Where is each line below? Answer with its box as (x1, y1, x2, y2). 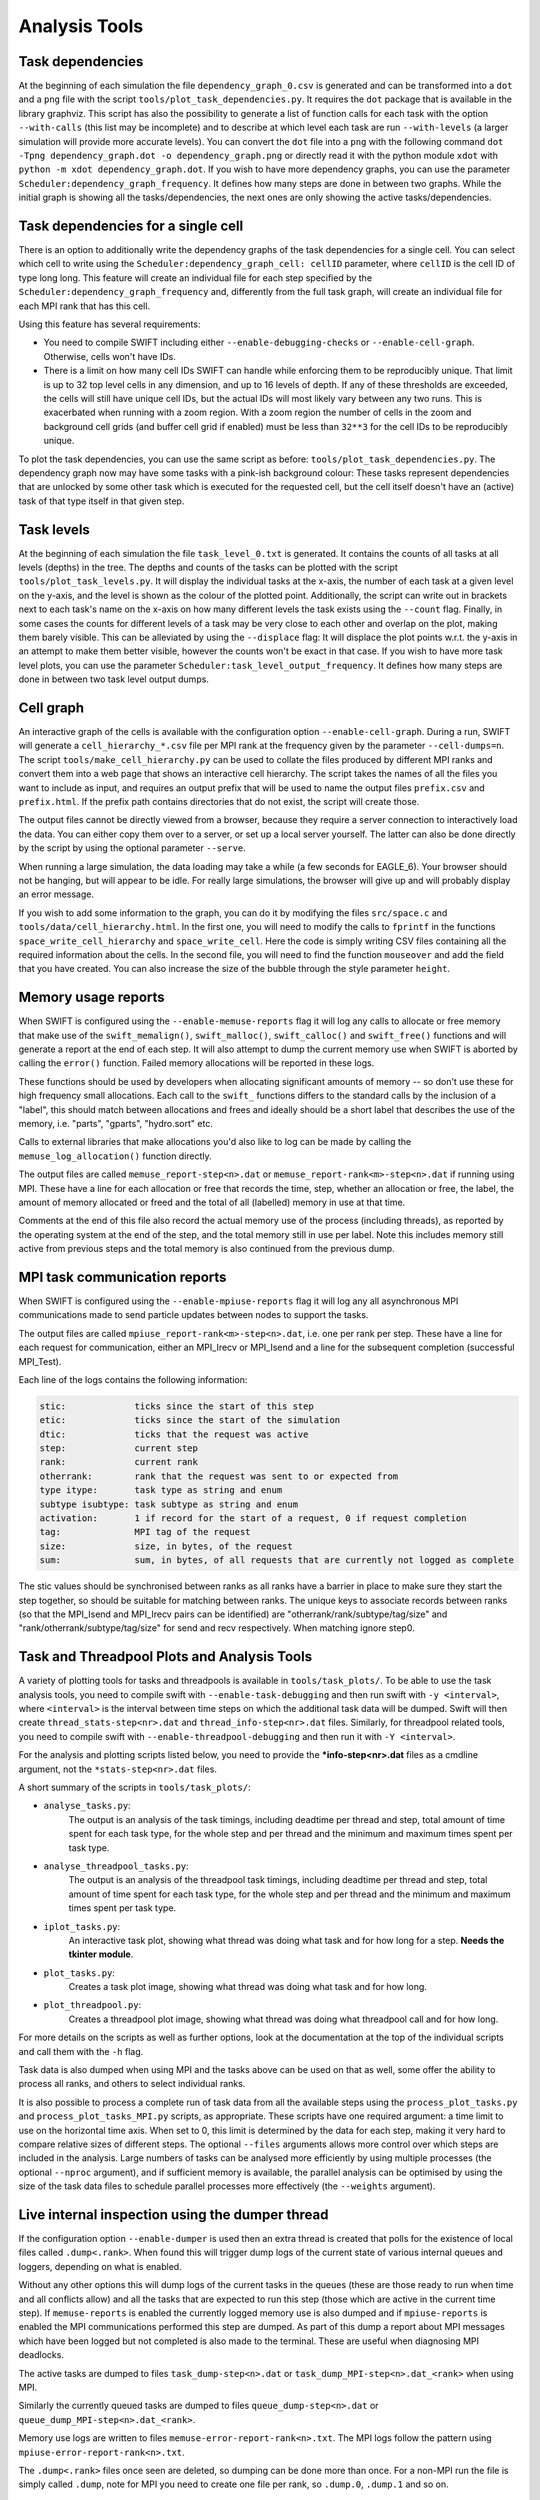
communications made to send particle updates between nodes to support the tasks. (18, 1309, 369, 1321)
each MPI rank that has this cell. (18, 300, 150, 312)
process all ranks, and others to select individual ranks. (18, 2078, 246, 2090)
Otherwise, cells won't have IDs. (43, 350, 177, 362)
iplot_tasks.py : (43, 1920, 121, 1932)
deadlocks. (18, 2349, 65, 2361)
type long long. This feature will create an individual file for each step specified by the (18, 271, 373, 284)
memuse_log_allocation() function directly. (18, 1150, 212, 1162)
